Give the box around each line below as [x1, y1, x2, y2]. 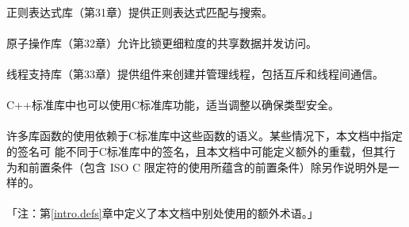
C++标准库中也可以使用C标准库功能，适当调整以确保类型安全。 [6, 96, 339, 113]
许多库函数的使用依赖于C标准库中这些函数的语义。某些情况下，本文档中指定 [6, 127, 403, 144]
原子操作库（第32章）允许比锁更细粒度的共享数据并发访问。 [6, 34, 317, 51]
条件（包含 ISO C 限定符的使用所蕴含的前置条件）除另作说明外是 [50, 158, 388, 175]
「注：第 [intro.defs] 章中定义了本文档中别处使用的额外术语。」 [6, 205, 319, 221]
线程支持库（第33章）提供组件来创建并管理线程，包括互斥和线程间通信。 [6, 65, 384, 81]
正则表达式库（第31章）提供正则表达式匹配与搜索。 [6, 3, 273, 20]
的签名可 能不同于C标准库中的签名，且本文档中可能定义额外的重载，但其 [6, 142, 384, 159]
